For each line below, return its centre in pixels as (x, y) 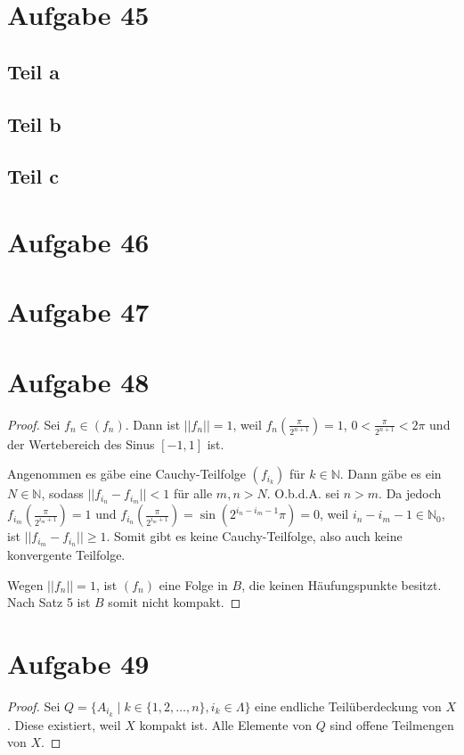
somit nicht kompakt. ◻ (175, 602)
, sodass (62, 493)
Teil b (34, 123)
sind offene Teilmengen (392, 724)
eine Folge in (193, 584)
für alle (193, 493)
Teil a (34, 71)
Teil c (33, 176)
